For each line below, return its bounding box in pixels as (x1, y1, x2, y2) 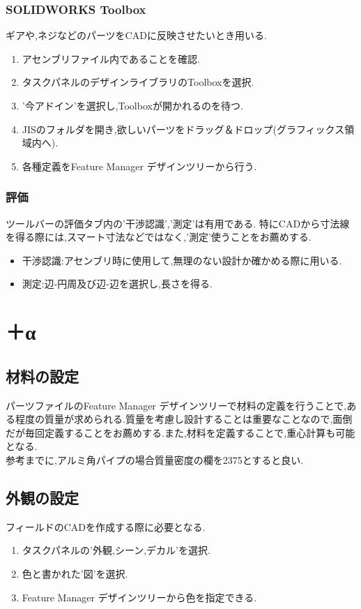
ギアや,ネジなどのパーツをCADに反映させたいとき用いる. (6, 28, 267, 43)
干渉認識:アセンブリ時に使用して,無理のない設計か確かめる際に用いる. (22, 253, 342, 267)
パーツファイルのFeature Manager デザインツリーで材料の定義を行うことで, (6, 398, 347, 412)
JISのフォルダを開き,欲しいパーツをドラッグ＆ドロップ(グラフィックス (22, 121, 345, 136)
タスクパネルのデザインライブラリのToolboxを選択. (22, 75, 254, 89)
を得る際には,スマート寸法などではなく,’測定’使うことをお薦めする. (6, 230, 312, 244)
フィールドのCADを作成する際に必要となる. (6, 519, 206, 534)
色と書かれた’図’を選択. (22, 566, 128, 580)
